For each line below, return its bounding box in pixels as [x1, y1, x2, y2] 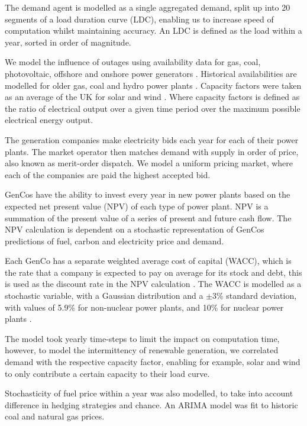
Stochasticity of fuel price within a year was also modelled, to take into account [5, 387, 293, 399]
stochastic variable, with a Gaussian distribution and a [5, 289, 203, 302]
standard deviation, [226, 289, 297, 302]
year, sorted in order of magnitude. [5, 35, 131, 48]
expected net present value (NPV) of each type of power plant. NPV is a [5, 199, 269, 212]
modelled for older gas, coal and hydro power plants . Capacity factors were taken [5, 79, 302, 91]
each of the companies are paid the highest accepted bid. [5, 168, 211, 180]
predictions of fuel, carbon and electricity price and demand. [5, 234, 224, 247]
